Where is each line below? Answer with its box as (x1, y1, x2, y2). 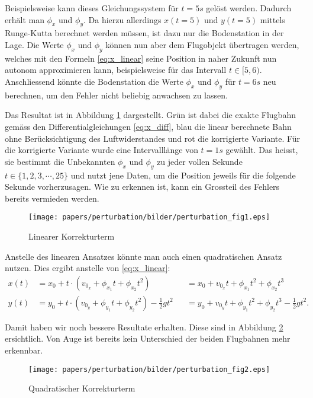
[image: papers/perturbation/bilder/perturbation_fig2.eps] (28, 365, 270, 374)
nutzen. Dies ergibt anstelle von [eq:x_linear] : (5, 262, 170, 274)
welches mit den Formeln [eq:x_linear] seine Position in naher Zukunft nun (5, 52, 277, 64)
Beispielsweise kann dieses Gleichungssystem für (5, 2, 179, 14)
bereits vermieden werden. (5, 192, 99, 204)
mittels (260, 13, 285, 26)
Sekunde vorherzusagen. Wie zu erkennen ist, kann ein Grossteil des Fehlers (5, 180, 280, 193)
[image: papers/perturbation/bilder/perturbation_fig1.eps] (28, 213, 270, 222)
